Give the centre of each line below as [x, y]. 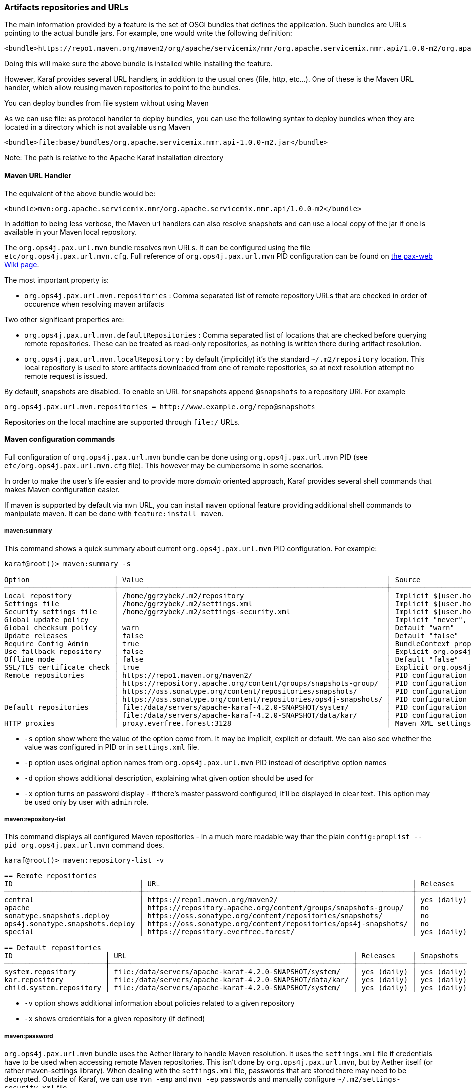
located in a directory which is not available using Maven [98, 127]
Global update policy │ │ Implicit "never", [236, 619]
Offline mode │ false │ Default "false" [232, 659]
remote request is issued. [66, 376]
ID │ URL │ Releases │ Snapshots [232, 956]
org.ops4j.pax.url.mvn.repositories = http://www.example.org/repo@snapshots [160, 406]
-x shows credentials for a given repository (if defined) [115, 1019]
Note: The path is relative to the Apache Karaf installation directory [114, 158]
